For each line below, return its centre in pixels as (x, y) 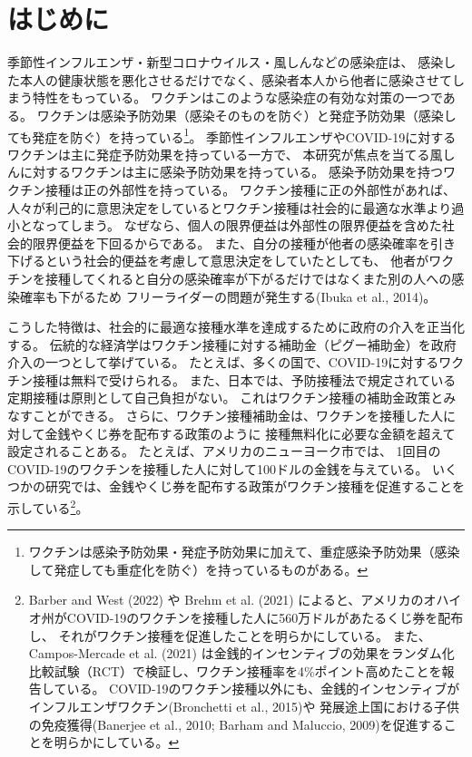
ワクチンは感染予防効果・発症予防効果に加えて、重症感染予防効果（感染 (244, 552)
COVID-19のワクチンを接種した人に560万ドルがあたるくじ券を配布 (265, 618)
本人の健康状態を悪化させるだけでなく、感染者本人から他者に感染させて (236, 79)
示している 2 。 (48, 506)
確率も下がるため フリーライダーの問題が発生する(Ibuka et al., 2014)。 (228, 296)
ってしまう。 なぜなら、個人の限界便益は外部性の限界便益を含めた (243, 225)
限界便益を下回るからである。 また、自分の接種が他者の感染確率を (231, 243)
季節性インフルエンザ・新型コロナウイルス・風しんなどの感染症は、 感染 (226, 62)
